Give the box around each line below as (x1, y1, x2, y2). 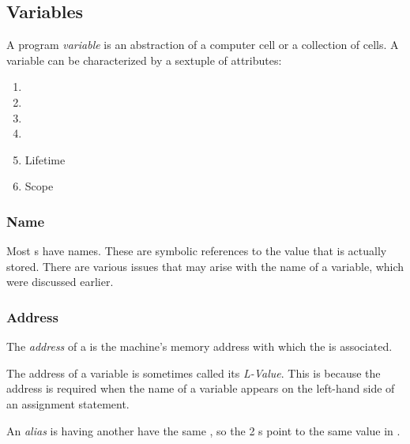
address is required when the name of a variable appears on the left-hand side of (6, 380, 395, 397)
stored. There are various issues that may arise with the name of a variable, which (6, 258, 404, 274)
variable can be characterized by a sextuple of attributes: (6, 51, 282, 68)
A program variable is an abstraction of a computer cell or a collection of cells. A (6, 36, 399, 53)
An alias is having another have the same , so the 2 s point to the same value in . (6, 422, 401, 438)
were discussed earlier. (6, 273, 114, 290)
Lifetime (24, 151, 66, 167)
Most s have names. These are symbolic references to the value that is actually (6, 243, 387, 259)
